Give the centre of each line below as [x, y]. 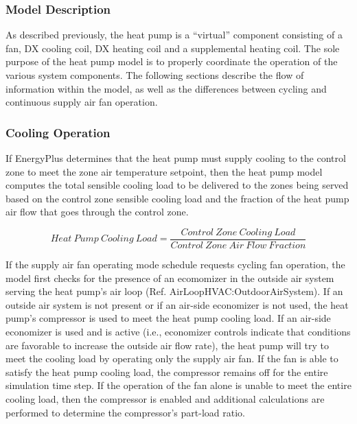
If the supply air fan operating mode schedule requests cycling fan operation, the [175, 264]
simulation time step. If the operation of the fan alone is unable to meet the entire [178, 385]
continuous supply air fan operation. [82, 102]
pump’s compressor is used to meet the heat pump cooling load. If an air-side [168, 318]
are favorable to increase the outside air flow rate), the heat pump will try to [167, 345]
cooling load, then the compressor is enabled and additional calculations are [165, 398]
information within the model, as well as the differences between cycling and [166, 88]
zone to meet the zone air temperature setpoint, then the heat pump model [164, 171]
